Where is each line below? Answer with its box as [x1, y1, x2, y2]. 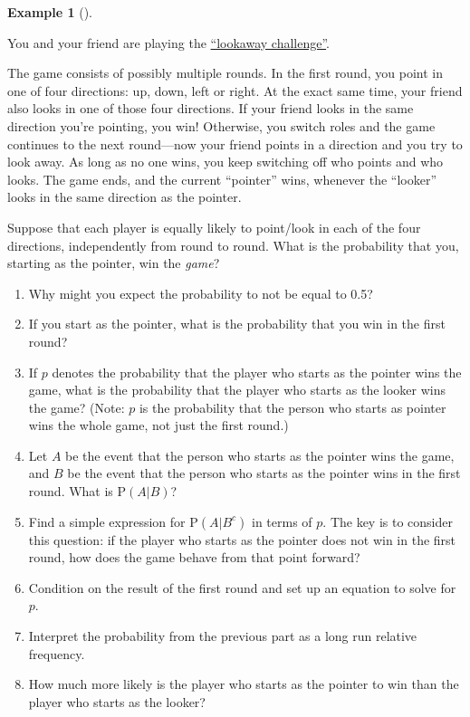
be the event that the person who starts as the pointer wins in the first [67, 464, 461, 483]
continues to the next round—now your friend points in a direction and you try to [7, 134, 463, 153]
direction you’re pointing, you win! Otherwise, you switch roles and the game [7, 116, 436, 135]
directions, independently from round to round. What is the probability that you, [7, 235, 459, 254]
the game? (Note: [28, 397, 125, 416]
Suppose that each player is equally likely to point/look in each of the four [7, 217, 421, 236]
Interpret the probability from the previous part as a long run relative [28, 626, 417, 645]
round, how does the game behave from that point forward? [28, 548, 360, 567]
